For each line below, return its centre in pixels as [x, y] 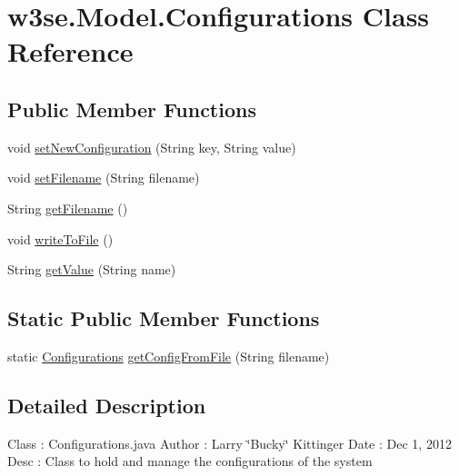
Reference [70, 51]
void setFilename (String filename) [104, 178]
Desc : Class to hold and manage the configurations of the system [190, 461]
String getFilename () [68, 208]
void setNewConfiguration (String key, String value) [152, 147]
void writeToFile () [60, 238]
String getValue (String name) [92, 269]
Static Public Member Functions [164, 318]
